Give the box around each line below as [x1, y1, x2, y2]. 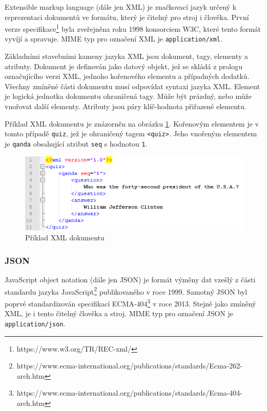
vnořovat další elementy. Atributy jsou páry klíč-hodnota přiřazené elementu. [5, 101, 247, 112]
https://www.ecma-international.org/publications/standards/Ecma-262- [16, 360, 242, 371]
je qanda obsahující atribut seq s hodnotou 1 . [5, 138, 148, 149]
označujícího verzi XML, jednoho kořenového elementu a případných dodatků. [5, 71, 250, 81]
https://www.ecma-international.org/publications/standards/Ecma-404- [16, 387, 242, 398]
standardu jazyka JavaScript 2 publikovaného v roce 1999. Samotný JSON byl [5, 284, 248, 297]
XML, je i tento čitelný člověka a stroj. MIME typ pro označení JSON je [5, 308, 234, 319]
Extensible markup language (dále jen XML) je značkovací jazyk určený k [5, 2, 237, 12]
